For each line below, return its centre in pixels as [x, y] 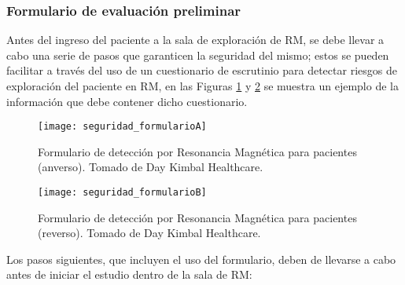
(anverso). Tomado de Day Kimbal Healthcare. [151, 167]
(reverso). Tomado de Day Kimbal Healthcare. [149, 233]
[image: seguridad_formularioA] [122, 127]
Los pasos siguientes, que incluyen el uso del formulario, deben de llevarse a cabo [201, 259]
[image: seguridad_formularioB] [122, 193]
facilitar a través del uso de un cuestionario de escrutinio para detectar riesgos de [202, 70]
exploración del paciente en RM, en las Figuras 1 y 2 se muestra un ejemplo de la [202, 86]
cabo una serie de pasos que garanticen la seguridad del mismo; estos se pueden [198, 55]
